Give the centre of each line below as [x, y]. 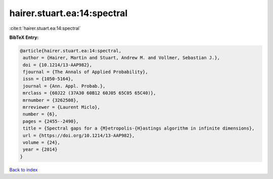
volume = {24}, [42, 142]
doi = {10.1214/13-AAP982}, [58, 65]
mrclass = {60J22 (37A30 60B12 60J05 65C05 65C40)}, [89, 93]
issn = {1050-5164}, [48, 79]
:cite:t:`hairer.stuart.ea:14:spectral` [45, 28]
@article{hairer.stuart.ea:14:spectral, [71, 51]
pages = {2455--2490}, [51, 121]
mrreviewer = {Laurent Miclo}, [62, 107]
